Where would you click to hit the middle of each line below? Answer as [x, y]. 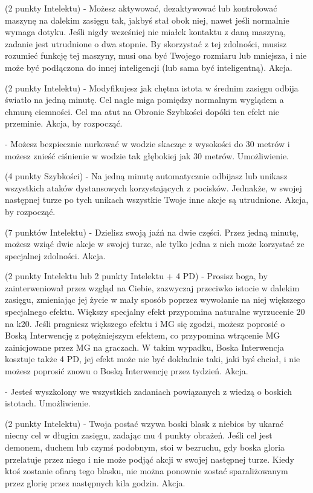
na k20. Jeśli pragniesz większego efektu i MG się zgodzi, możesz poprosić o [145, 323]
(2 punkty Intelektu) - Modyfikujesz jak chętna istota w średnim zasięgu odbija [152, 88]
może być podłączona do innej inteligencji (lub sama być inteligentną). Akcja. [149, 67]
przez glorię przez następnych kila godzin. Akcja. [95, 482]
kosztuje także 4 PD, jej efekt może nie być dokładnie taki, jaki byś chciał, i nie [153, 359]
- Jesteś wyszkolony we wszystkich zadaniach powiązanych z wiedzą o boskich [149, 391]
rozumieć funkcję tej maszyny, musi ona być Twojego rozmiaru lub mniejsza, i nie [156, 55]
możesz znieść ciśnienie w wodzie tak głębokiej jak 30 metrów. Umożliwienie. [147, 155]
